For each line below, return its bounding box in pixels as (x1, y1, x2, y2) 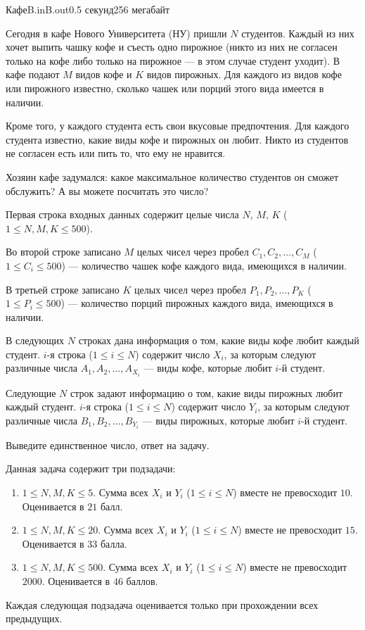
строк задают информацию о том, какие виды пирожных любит (70, 385, 343, 400)
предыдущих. (6, 611, 63, 626)
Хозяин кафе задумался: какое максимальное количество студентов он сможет (6, 169, 339, 184)
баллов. (126, 574, 158, 588)
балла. (100, 536, 127, 550)
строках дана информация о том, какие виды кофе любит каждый (78, 333, 359, 348)
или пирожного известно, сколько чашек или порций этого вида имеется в (6, 80, 324, 95)
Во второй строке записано (6, 244, 121, 259)
